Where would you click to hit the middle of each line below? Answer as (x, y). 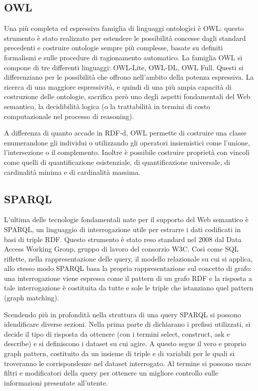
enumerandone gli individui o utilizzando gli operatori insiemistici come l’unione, (127, 142)
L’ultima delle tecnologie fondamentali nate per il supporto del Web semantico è (126, 219)
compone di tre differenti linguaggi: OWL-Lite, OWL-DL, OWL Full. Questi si (124, 67)
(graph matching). (32, 298)
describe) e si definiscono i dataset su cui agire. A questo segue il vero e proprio (125, 343)
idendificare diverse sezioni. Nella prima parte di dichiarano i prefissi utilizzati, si (127, 324)
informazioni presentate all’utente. (56, 382)
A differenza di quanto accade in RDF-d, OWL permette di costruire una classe (125, 133)
